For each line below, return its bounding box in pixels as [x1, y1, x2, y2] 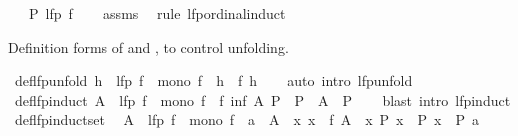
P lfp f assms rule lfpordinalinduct [28, 3, 286, 23]
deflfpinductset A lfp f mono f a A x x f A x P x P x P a [14, 109, 479, 130]
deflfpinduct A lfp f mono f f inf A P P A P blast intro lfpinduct [14, 89, 511, 110]
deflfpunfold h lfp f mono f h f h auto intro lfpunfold [14, 70, 413, 91]
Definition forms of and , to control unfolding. [8, 36, 289, 57]
